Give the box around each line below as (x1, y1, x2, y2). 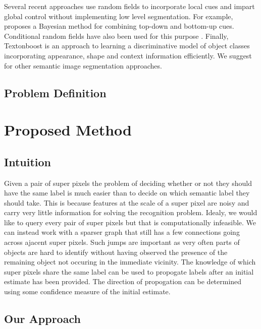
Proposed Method (4, 119, 132, 140)
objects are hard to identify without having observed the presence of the (4, 246, 228, 257)
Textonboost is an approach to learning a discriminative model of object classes (4, 40, 250, 51)
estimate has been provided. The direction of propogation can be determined (4, 276, 242, 287)
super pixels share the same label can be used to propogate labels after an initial (4, 266, 254, 277)
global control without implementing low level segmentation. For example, (4, 11, 233, 21)
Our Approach (4, 311, 81, 326)
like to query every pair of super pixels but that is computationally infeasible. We (4, 217, 256, 227)
